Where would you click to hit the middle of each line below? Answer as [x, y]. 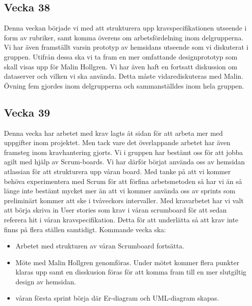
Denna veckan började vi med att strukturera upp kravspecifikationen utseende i [125, 28]
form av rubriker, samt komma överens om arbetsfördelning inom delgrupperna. [124, 37]
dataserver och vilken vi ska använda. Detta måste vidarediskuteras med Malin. [124, 76]
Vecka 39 [27, 112]
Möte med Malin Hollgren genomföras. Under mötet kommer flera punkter [127, 262]
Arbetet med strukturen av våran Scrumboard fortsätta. [100, 246]
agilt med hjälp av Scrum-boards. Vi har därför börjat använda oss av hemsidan [125, 162]
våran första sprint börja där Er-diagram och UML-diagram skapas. [117, 298]
